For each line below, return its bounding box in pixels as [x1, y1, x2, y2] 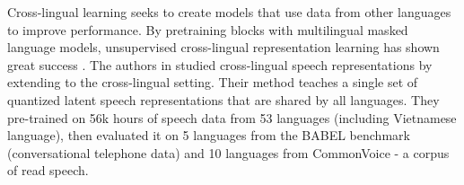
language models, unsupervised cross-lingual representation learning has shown [7, 38, 440, 57]
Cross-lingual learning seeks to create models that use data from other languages [7, 3, 451, 21]
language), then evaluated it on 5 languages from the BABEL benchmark [7, 126, 410, 145]
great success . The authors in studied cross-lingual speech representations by [7, 55, 433, 74]
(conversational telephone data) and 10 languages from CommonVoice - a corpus [7, 143, 450, 162]
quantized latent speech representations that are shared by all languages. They [7, 90, 440, 109]
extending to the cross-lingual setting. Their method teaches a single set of [7, 73, 418, 92]
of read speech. [7, 161, 89, 180]
